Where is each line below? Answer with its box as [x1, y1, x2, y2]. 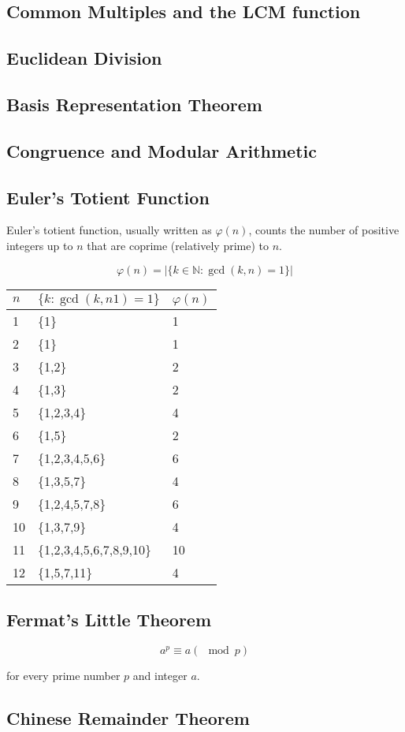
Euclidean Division [6, 46, 162, 70]
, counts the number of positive [248, 222, 399, 238]
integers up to [6, 237, 73, 253]
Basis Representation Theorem [6, 91, 262, 116]
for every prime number [6, 667, 121, 683]
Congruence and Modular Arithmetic [6, 138, 318, 162]
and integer [132, 667, 188, 683]
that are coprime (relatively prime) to [87, 237, 269, 253]
